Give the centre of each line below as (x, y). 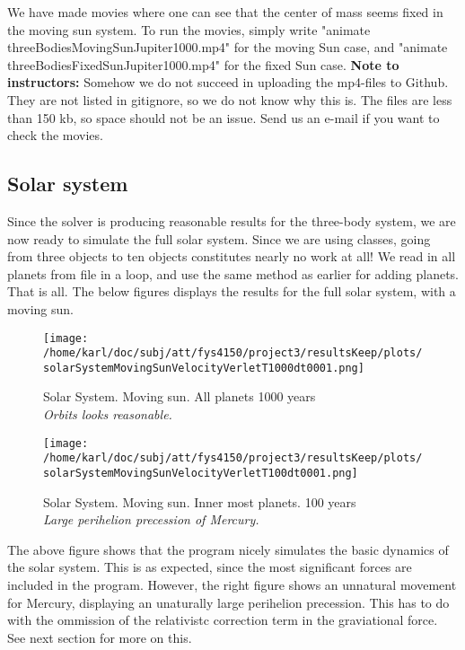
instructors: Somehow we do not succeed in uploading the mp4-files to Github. (228, 82)
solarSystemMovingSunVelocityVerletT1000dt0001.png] (204, 368)
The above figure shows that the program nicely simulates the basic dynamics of (228, 549)
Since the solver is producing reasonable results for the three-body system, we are (232, 220)
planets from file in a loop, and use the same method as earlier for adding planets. (233, 273)
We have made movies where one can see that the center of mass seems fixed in (225, 12)
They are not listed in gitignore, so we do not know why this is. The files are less (230, 99)
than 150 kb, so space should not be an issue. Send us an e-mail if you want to (224, 117)
